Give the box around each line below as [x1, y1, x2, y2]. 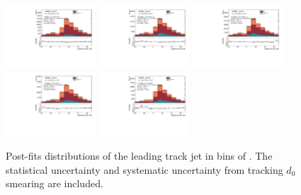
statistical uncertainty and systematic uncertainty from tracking [6, 162, 283, 177]
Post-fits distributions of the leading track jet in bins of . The [6, 148, 273, 162]
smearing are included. [6, 176, 103, 191]
